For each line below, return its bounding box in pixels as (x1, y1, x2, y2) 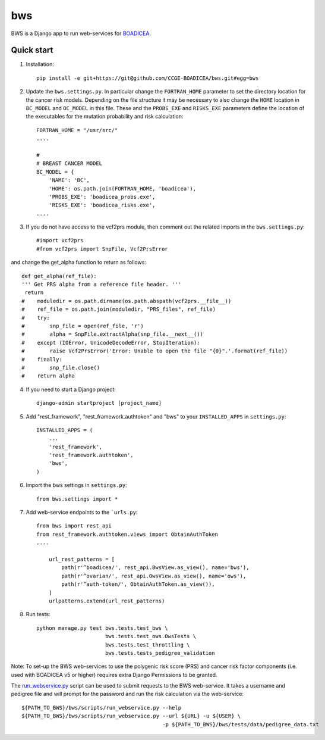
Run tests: (26, 611, 51, 618)
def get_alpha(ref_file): (21, 273, 97, 279)
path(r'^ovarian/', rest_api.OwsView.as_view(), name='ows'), (61, 572, 247, 579)
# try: (21, 314, 50, 321)
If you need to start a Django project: (26, 386, 116, 393)
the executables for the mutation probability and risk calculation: (26, 113, 184, 120)
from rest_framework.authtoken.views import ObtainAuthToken (36, 530, 218, 538)
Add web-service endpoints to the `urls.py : (26, 509, 138, 516)
